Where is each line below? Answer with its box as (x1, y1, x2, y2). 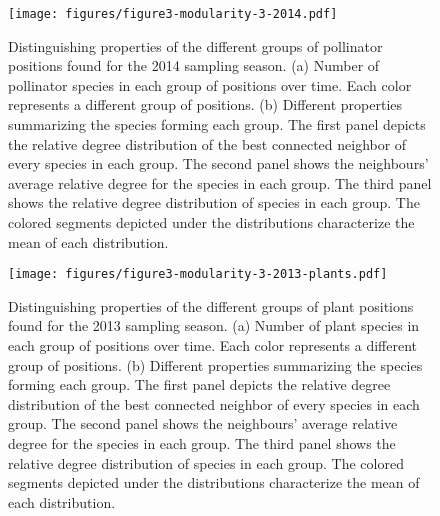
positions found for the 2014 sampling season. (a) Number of (8, 55, 380, 76)
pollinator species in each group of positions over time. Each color (8, 74, 412, 95)
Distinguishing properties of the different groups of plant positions (8, 295, 414, 316)
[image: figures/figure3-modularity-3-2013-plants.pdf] (8, 267, 388, 282)
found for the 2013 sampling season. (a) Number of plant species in (8, 315, 420, 336)
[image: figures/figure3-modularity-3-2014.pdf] (8, 7, 338, 21)
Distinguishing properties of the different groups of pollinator (8, 35, 383, 56)
